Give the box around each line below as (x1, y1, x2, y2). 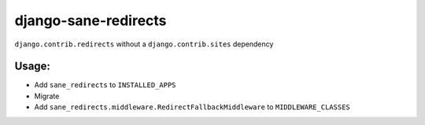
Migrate (34, 91, 60, 101)
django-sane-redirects (14, 12, 167, 29)
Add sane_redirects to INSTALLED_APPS (34, 80, 176, 90)
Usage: (14, 60, 51, 73)
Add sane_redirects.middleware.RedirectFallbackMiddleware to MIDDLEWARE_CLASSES (34, 102, 350, 112)
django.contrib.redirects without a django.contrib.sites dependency (14, 39, 274, 49)
